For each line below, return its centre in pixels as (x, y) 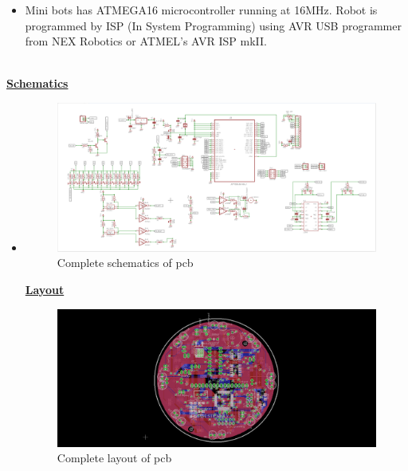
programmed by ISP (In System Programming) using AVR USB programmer (213, 25)
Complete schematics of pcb (125, 263)
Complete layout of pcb (114, 458)
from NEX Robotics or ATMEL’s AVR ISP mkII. (146, 41)
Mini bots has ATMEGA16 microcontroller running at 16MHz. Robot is (201, 10)
